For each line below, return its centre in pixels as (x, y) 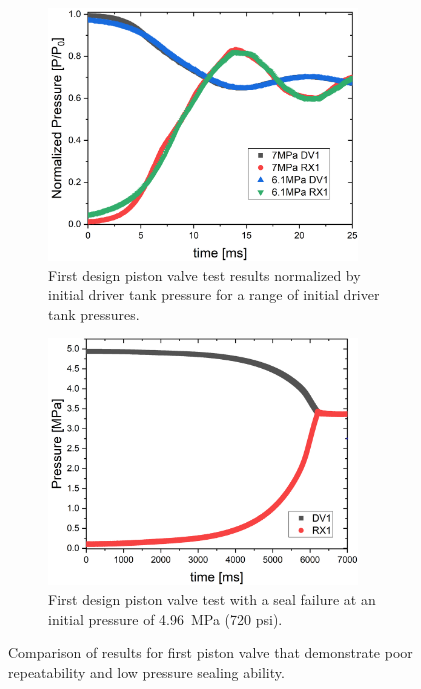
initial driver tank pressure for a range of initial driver (214, 294)
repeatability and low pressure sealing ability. (146, 671)
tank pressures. (94, 313)
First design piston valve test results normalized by (204, 274)
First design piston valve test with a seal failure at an (212, 599)
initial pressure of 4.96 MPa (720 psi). (165, 618)
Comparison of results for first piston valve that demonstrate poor (210, 652)
